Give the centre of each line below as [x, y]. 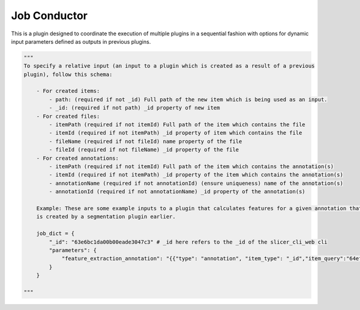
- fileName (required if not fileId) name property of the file [145, 141]
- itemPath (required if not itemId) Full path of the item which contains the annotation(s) [191, 167]
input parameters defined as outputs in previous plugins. [81, 41]
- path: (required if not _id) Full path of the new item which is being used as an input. [188, 99]
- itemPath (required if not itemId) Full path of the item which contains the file [177, 125]
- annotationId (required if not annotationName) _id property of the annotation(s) [177, 192]
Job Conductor [49, 16]
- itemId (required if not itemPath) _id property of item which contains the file [175, 133]
